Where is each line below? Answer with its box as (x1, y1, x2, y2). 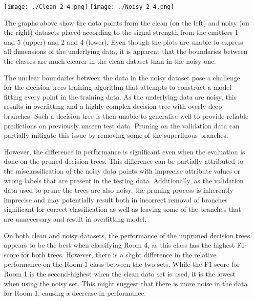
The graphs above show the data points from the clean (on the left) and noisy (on (4, 17, 250, 27)
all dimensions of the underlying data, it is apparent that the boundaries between (4, 46, 248, 56)
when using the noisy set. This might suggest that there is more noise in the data (4, 278, 248, 288)
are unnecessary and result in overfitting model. (4, 213, 147, 224)
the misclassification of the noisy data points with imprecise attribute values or (4, 165, 241, 176)
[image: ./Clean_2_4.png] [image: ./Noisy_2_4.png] (4, 3, 174, 10)
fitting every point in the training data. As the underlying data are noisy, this (4, 91, 237, 101)
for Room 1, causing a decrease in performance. (4, 288, 146, 298)
